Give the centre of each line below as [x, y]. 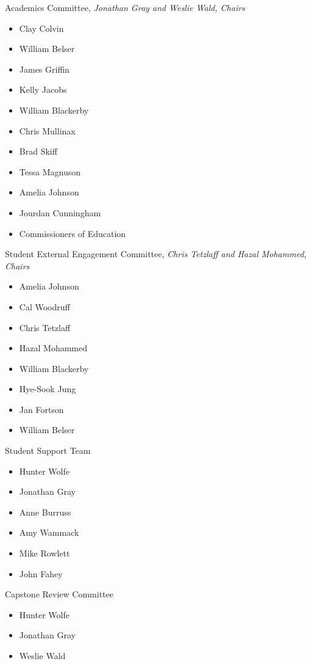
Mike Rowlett [45, 553]
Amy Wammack [49, 532]
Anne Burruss [45, 512]
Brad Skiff [38, 151]
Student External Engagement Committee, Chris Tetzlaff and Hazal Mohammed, [156, 254]
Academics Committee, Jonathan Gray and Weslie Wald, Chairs [125, 7]
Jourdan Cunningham [60, 212]
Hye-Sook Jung [48, 389]
